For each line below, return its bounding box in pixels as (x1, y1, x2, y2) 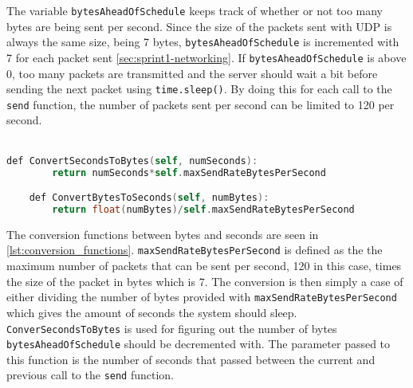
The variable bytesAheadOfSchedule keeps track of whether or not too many (6, 2, 383, 18)
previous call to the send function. (6, 366, 175, 383)
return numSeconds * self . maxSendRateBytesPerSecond (52, 167, 326, 178)
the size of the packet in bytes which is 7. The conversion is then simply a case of (6, 272, 403, 289)
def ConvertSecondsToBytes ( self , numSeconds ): (6, 155, 258, 167)
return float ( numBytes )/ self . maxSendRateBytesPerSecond (52, 203, 355, 215)
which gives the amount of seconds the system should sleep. (6, 304, 297, 320)
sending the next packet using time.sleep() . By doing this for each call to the (6, 80, 392, 97)
